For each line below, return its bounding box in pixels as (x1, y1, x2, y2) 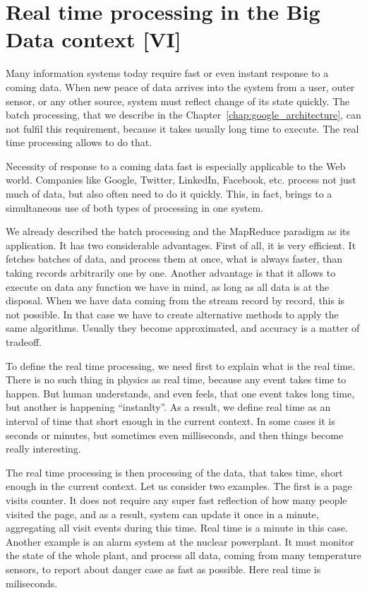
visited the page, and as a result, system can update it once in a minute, (6, 506, 319, 521)
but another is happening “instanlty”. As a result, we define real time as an (6, 400, 331, 414)
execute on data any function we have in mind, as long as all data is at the (6, 279, 330, 294)
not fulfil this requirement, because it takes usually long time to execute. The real (6, 121, 359, 136)
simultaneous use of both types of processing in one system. (6, 200, 264, 215)
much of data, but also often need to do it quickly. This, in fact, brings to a (6, 186, 332, 201)
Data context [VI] (6, 25, 181, 54)
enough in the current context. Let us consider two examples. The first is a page (6, 479, 352, 493)
